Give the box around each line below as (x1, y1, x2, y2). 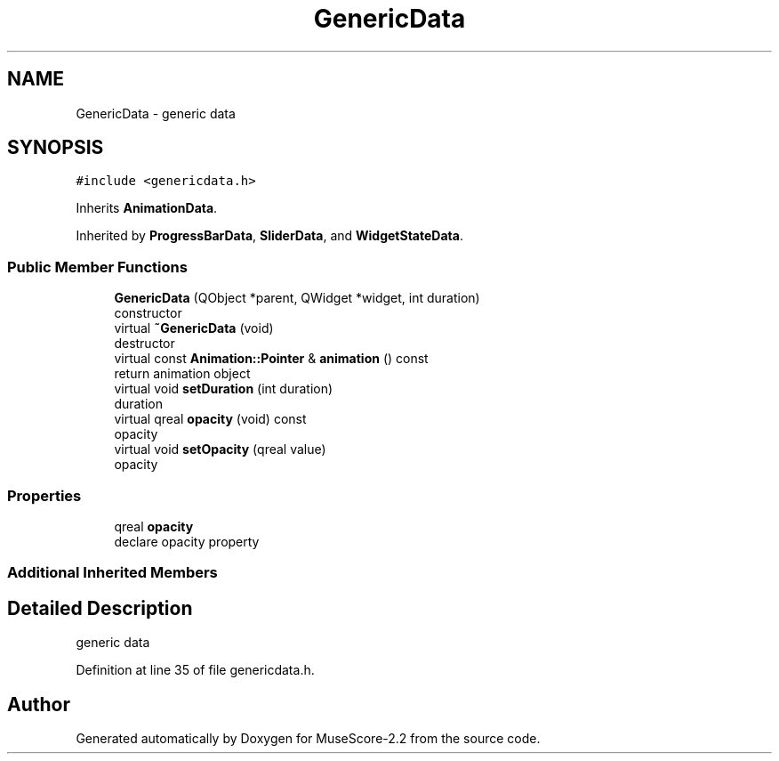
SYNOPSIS (7, 136, 104, 159)
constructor (114, 305, 182, 321)
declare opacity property (114, 533, 260, 549)
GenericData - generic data (76, 105, 236, 121)
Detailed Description (7, 596, 193, 619)
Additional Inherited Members (7, 563, 218, 582)
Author (7, 692, 70, 716)
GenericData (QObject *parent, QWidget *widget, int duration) (114, 290, 480, 306)
